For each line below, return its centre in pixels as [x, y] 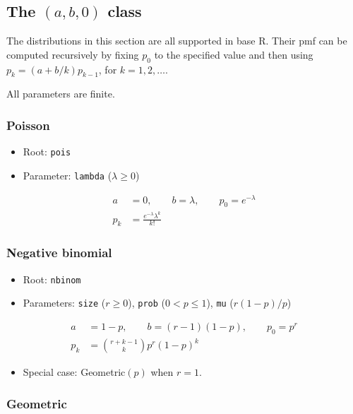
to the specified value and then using [234, 54]
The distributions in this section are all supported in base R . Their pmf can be [177, 41]
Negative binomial [59, 253]
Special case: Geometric [74, 372]
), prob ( [147, 303]
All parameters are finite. [61, 94]
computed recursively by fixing [73, 54]
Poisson [28, 125]
